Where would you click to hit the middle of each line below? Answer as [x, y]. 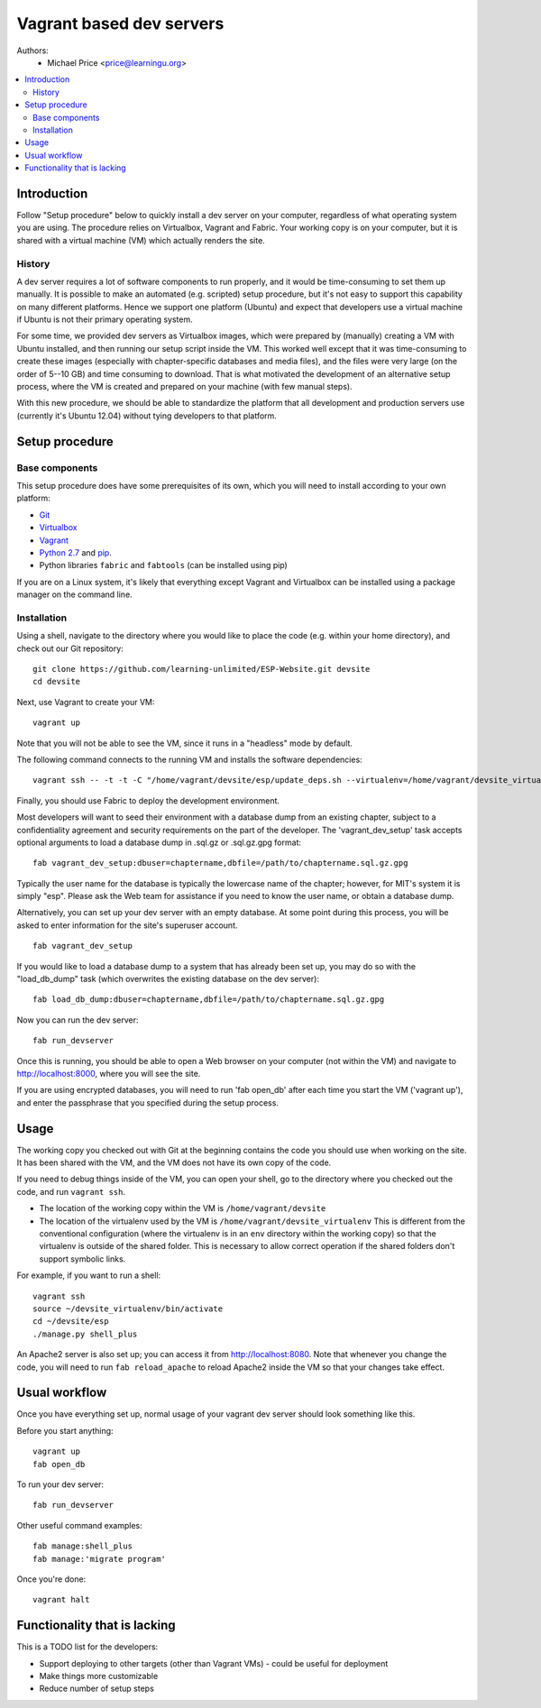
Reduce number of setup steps [97, 1689]
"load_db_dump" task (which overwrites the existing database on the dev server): [168, 979]
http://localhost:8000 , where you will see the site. [109, 1073]
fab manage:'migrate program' [100, 1559]
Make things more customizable [99, 1676]
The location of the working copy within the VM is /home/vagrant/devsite [183, 1208]
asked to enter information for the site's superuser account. [127, 925]
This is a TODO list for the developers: [87, 1647]
